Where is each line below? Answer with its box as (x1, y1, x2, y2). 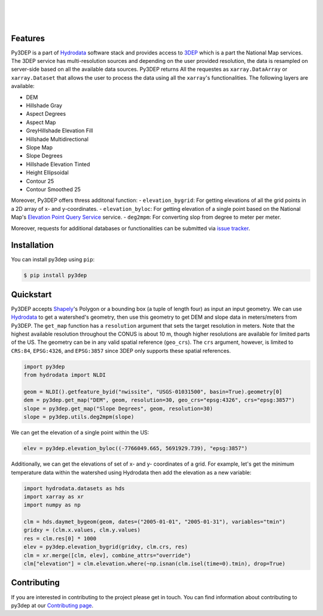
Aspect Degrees (26, 110, 66, 117)
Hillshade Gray (26, 102, 63, 109)
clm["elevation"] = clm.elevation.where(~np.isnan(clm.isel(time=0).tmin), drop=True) (23, 560, 286, 567)
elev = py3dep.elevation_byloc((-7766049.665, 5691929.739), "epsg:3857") (23, 445, 248, 452)
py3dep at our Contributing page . (11, 602, 94, 609)
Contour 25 (26, 177, 54, 185)
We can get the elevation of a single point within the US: (11, 429, 150, 436)
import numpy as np (23, 502, 81, 509)
